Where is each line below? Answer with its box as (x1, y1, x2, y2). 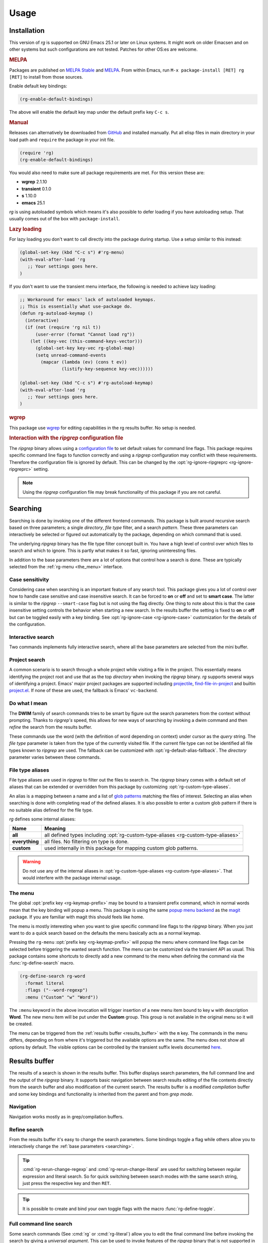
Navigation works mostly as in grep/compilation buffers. (9, 1114, 124, 1120)
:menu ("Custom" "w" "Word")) (25, 994, 99, 1000)
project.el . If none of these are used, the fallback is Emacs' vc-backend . (9, 688, 158, 694)
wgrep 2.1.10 (21, 179, 47, 185)
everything (12, 838, 39, 845)
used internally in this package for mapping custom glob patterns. (44, 845, 199, 852)
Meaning (44, 825, 66, 832)
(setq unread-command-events (35, 352, 106, 358)
